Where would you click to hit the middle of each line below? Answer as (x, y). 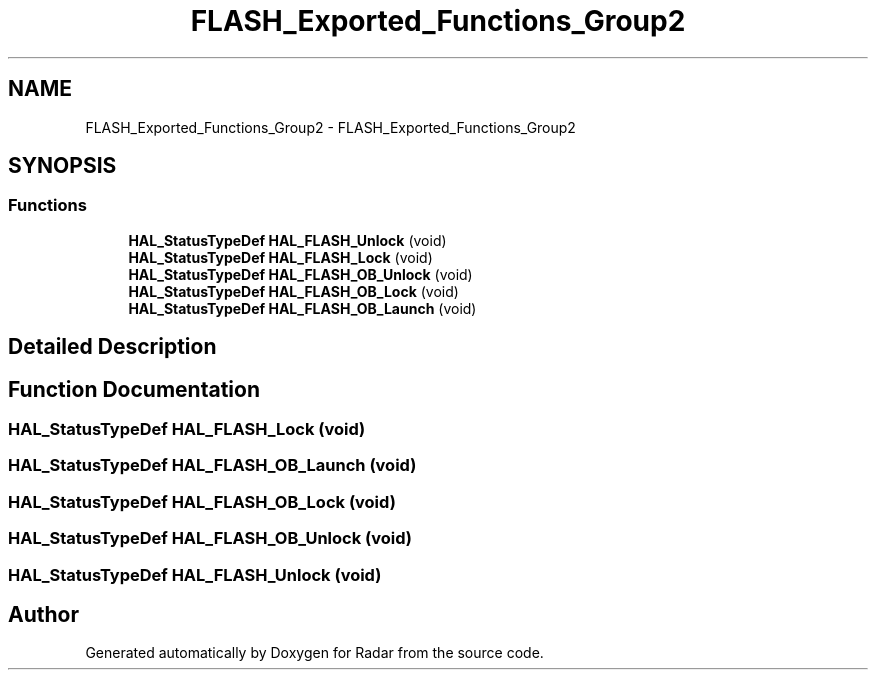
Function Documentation (134, 389)
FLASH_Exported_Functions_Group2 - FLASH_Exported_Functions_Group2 (330, 127)
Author (43, 614)
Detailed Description (112, 347)
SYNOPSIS (62, 166)
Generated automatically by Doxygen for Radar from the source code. (314, 653)
